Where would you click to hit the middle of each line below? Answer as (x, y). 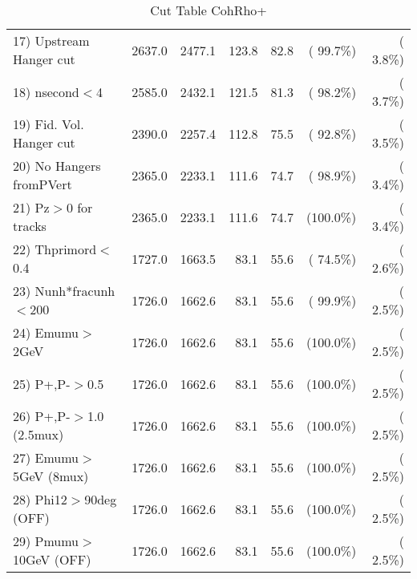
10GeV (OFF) (52, 559)
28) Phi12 (40, 499)
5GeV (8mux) (51, 476)
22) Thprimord (55, 249)
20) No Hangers (57, 166)
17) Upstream (51, 40)
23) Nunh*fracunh (64, 291)
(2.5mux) (38, 434)
